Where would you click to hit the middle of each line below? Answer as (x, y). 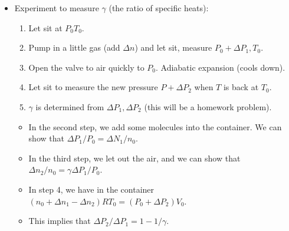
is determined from (70, 106)
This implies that (60, 221)
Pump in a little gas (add (74, 47)
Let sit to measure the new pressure (93, 87)
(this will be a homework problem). (208, 106)
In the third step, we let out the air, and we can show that (134, 158)
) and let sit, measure (173, 47)
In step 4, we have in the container (91, 189)
